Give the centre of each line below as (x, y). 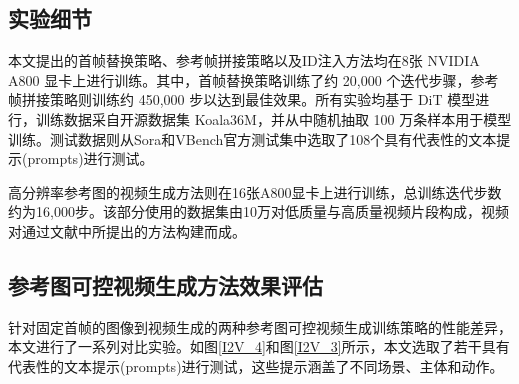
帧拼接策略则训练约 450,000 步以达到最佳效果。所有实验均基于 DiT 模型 (242, 99)
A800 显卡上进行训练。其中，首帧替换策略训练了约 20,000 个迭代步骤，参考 (253, 79)
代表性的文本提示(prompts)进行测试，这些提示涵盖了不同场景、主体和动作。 (256, 365)
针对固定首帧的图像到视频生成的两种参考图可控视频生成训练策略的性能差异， (260, 326)
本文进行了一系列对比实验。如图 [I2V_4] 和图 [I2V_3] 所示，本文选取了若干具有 (259, 346)
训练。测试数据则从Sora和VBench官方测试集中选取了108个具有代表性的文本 (252, 138)
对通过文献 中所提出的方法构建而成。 (127, 230)
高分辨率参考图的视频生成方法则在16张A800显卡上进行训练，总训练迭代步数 (255, 191)
